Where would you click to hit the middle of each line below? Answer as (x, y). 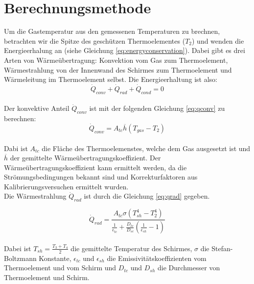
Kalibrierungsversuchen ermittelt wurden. (66, 186)
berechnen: (20, 118)
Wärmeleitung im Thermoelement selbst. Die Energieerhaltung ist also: (111, 79)
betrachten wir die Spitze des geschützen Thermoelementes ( (95, 40)
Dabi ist (16, 148)
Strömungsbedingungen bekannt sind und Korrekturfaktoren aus (101, 177)
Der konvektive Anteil (37, 108)
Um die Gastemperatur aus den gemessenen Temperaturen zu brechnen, (112, 31)
